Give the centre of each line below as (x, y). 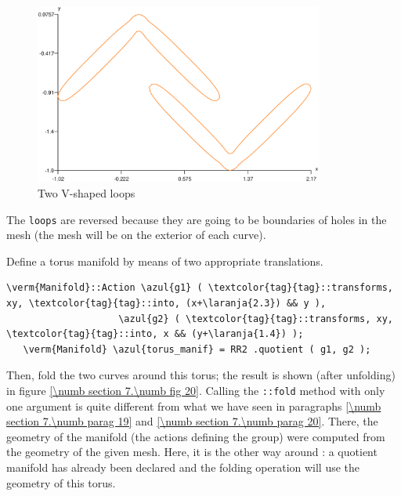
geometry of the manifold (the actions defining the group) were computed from (196, 436)
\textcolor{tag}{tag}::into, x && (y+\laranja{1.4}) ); (155, 334)
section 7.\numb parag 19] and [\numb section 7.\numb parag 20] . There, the (192, 421)
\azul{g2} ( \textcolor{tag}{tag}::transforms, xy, (256, 319)
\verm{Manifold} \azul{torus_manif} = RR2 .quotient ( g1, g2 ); (197, 349)
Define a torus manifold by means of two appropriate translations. (165, 261)
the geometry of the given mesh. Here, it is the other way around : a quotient (192, 452)
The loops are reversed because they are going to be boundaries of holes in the (197, 219)
